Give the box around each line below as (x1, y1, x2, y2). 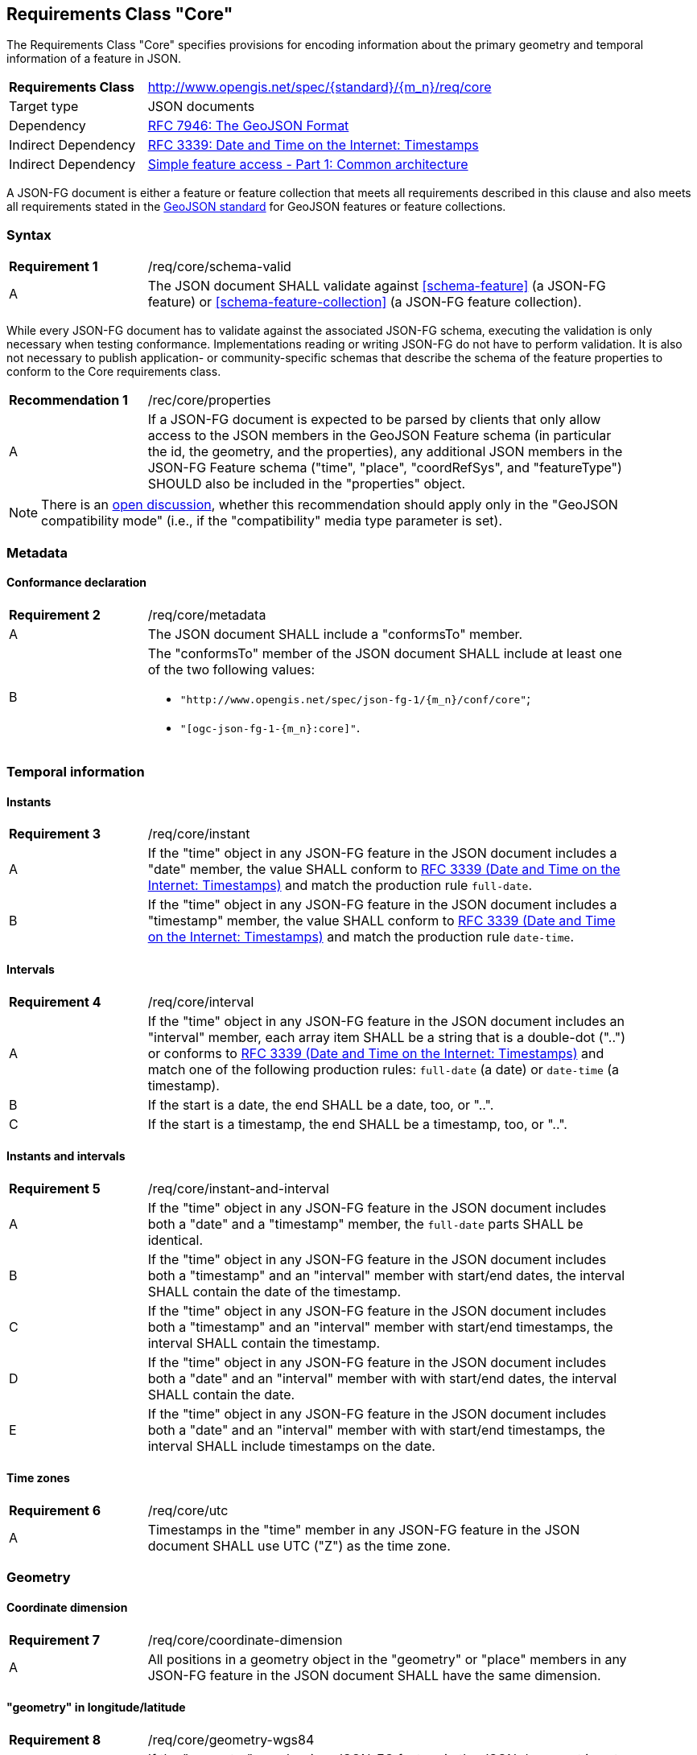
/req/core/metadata (147, 606, 266, 623)
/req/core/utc (147, 1502, 229, 1519)
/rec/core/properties (147, 392, 271, 409)
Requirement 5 (9, 1180, 101, 1197)
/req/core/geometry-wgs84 (147, 1731, 315, 1748)
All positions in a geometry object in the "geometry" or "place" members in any (147, 1650, 627, 1667)
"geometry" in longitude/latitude (6, 1700, 186, 1715)
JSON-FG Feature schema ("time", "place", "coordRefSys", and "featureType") (147, 459, 622, 476)
